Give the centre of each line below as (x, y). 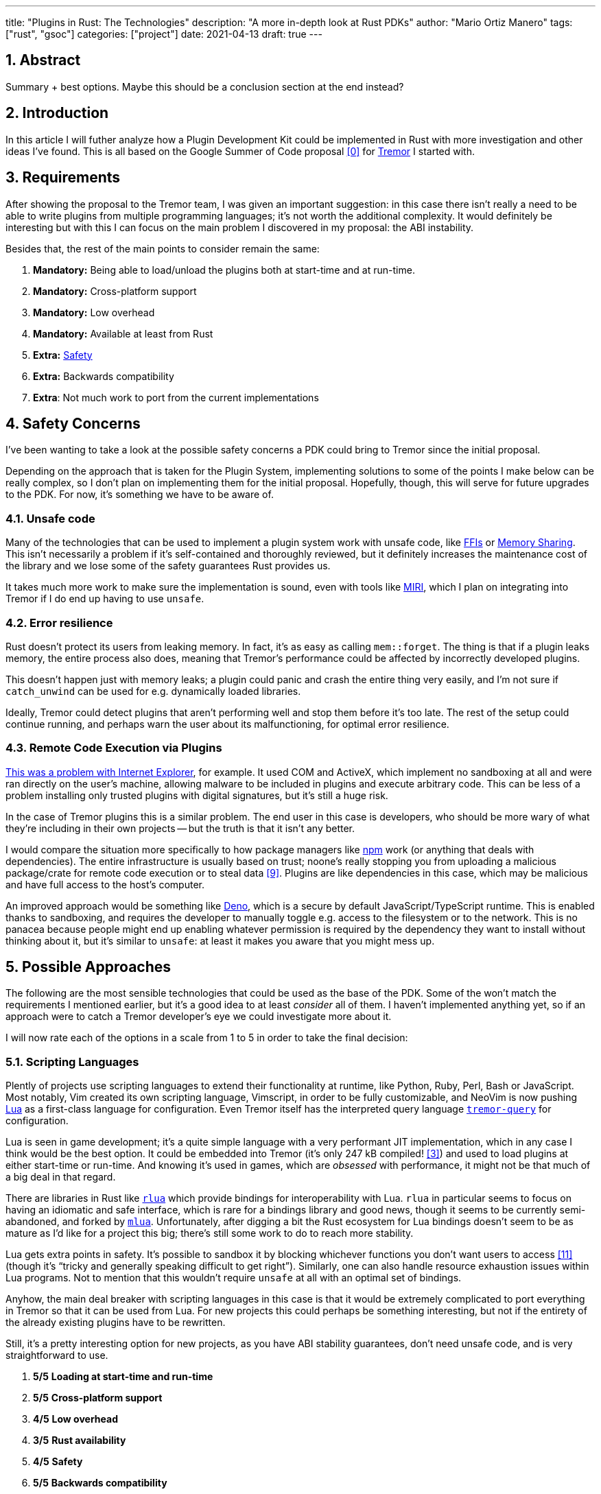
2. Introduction (57, 113)
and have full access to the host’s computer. (105, 884)
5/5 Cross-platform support (98, 1398)
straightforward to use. (57, 1355)
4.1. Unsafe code (50, 518)
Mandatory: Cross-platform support (115, 291)
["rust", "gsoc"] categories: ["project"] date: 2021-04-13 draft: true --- (164, 34)
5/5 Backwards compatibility (100, 1483)
